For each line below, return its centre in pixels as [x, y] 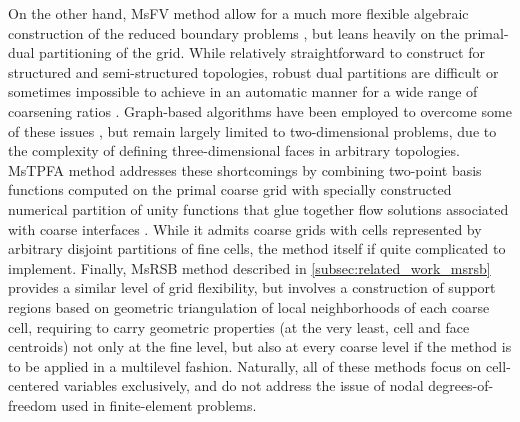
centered [33, 385]
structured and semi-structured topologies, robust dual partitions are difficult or [253, 71]
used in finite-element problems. [159, 404]
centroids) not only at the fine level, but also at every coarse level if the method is [260, 346]
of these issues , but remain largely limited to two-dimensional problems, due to [252, 130]
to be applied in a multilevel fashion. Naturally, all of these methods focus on [245, 365]
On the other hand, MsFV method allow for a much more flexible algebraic [238, 13]
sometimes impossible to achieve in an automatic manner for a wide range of [243, 91]
